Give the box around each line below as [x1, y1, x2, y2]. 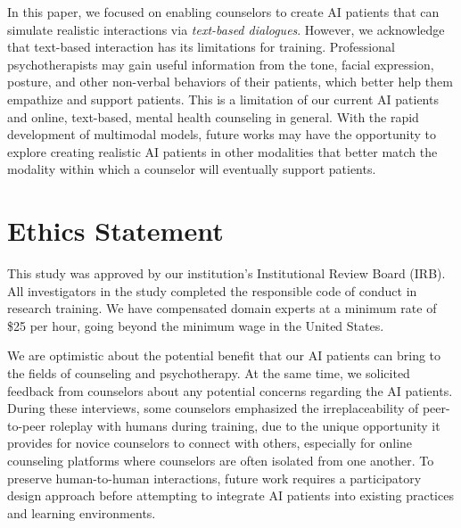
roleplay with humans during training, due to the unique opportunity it [49, 416, 440, 434]
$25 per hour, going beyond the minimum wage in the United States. [7, 316, 384, 334]
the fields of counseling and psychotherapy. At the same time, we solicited [7, 364, 410, 383]
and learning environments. [7, 503, 156, 522]
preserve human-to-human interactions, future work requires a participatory [7, 468, 422, 487]
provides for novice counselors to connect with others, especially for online [7, 433, 413, 452]
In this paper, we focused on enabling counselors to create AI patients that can [7, 3, 440, 21]
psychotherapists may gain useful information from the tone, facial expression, [7, 54, 434, 73]
